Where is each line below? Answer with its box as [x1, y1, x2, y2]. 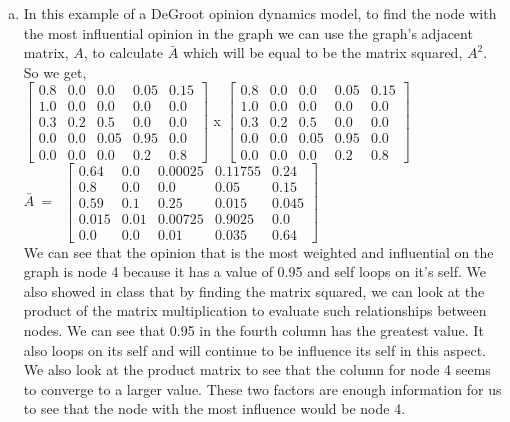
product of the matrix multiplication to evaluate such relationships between [23, 300, 487, 321]
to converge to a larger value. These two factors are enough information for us [23, 378, 502, 399]
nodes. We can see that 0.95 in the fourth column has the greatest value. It [23, 320, 484, 341]
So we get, [23, 61, 87, 82]
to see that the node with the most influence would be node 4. [23, 398, 406, 419]
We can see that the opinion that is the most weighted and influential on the [23, 241, 494, 262]
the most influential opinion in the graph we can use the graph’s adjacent [23, 22, 473, 43]
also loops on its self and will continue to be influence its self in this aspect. [23, 339, 487, 360]
